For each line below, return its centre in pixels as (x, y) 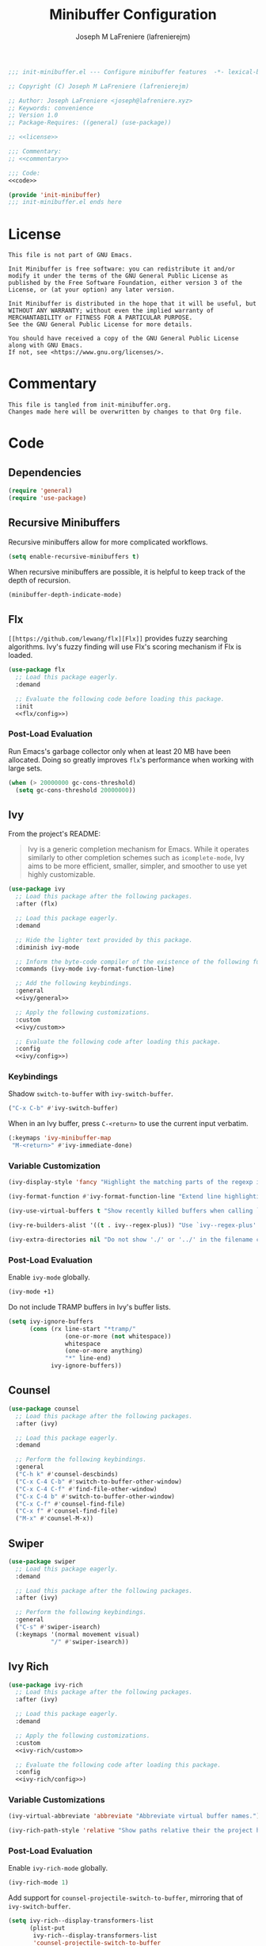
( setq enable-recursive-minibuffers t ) (74, 556)
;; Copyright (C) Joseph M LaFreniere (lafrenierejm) (99, 86)
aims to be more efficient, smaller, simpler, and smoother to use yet (137, 866)
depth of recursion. (40, 580)
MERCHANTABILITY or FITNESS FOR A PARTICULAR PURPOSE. (101, 318)
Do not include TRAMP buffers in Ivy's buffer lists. (90, 1306)
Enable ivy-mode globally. (49, 1277)
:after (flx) (37, 904)
